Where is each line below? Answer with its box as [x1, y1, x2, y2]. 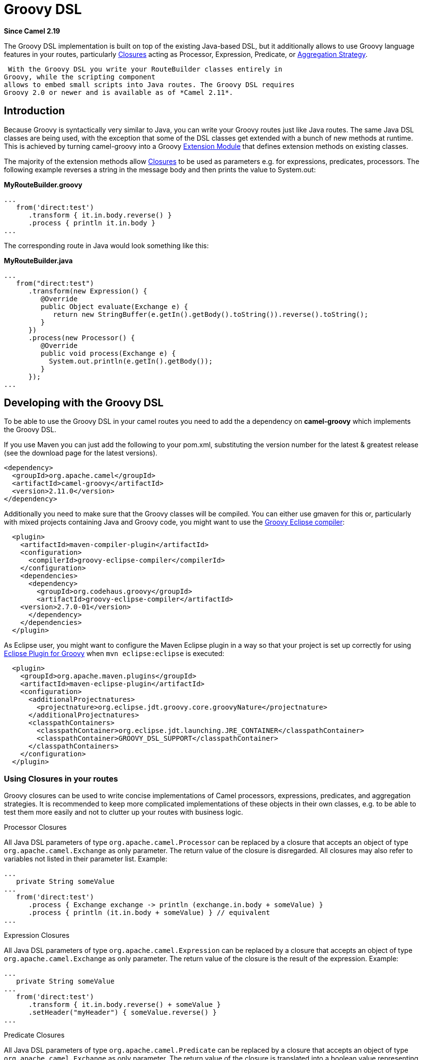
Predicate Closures [4, 1031, 65, 1040]
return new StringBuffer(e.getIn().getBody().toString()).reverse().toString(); [53, 310, 369, 318]
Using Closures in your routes [4, 773, 118, 784]
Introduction [4, 105, 65, 117]
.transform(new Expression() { [28, 287, 148, 295]
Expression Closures [4, 931, 69, 940]
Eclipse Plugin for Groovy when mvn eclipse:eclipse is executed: [4, 649, 224, 658]
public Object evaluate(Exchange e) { [40, 302, 188, 311]
